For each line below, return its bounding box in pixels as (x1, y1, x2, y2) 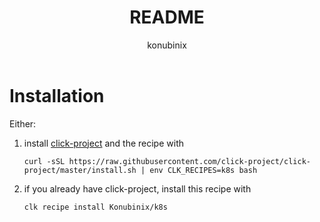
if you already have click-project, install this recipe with (23, 182, 252, 195)
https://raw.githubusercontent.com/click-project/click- (68, 156, 311, 166)
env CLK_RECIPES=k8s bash (149, 165, 258, 175)
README (129, 6, 205, 29)
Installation (9, 84, 105, 107)
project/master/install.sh (23, 165, 137, 175)
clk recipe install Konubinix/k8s (23, 202, 168, 212)
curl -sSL (23, 156, 66, 166)
